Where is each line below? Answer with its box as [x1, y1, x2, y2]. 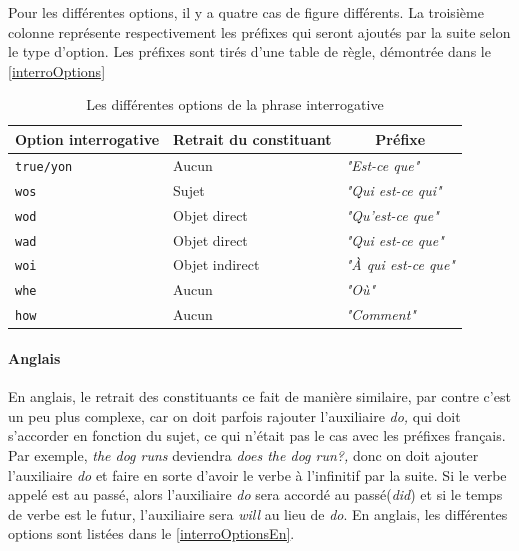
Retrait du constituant [173, 128, 332, 149]
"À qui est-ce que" [345, 254, 455, 275]
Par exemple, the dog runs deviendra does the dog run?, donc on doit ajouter [8, 444, 479, 465]
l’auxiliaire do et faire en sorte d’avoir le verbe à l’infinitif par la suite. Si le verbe [8, 464, 507, 485]
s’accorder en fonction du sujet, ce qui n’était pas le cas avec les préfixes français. [8, 425, 506, 446]
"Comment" [345, 304, 416, 325]
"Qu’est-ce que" [345, 204, 439, 225]
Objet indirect [173, 254, 260, 275]
